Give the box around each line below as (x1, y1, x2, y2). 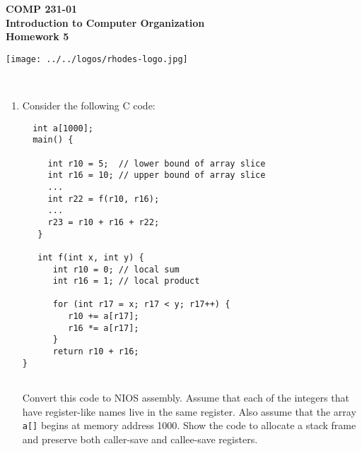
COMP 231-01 (6, 1, 77, 16)
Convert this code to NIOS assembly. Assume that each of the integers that (22, 390, 349, 405)
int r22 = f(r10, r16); (47, 193, 160, 204)
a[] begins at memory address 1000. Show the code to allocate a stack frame (22, 418, 356, 433)
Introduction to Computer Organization (6, 15, 205, 30)
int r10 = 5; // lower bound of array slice (47, 158, 266, 169)
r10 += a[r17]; (68, 311, 139, 322)
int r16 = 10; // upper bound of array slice (47, 170, 266, 181)
